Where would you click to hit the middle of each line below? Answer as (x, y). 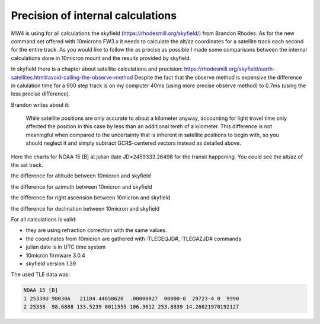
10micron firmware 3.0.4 (56, 255)
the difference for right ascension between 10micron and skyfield (91, 198)
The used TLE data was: (41, 274)
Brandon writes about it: (40, 104)
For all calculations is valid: (44, 219)
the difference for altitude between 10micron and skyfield (81, 176)
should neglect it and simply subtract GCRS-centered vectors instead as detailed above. (133, 143)
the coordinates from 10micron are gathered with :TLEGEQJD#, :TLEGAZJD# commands (134, 239)
